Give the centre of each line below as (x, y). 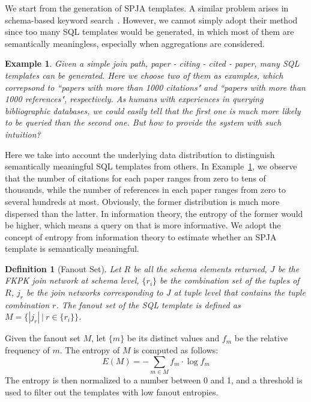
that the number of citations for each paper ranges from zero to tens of (135, 178)
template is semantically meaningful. (72, 248)
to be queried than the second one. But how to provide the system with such (143, 122)
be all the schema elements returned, (200, 268)
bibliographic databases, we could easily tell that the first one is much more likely (153, 110)
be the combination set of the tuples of (230, 280)
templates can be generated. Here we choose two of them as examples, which (144, 75)
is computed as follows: (176, 350)
